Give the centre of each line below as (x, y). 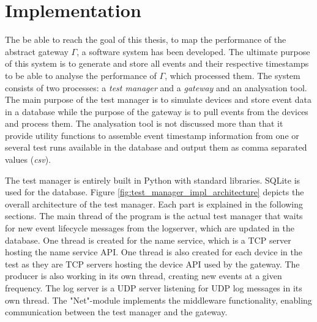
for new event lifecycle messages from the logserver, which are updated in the (150, 228)
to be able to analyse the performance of (81, 75)
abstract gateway (37, 51)
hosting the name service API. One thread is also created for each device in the (154, 252)
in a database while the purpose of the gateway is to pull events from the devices (157, 111)
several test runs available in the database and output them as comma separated (156, 147)
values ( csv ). (28, 159)
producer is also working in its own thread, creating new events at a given (144, 276)
